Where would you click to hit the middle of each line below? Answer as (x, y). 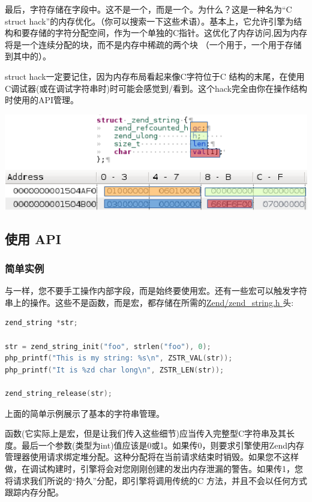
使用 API (33, 238)
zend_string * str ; (41, 323)
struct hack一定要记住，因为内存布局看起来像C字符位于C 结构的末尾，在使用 (155, 76)
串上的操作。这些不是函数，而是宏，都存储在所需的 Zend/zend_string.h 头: (149, 302)
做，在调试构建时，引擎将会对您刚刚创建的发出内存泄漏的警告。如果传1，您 (154, 468)
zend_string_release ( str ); (59, 393)
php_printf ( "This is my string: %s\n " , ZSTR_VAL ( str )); (119, 358)
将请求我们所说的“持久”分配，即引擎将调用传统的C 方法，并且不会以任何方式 (156, 480)
